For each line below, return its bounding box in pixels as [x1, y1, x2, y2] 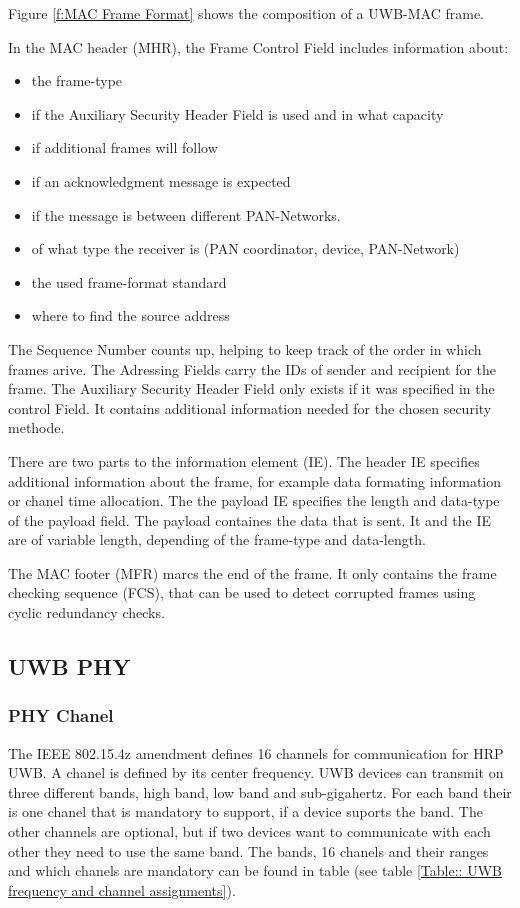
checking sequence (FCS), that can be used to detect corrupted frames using [8, 582, 476, 603]
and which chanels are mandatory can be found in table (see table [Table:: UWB [8, 860, 502, 881]
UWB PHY [8, 651, 131, 682]
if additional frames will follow [31, 137, 218, 158]
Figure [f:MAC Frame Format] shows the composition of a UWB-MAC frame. [8, 3, 484, 23]
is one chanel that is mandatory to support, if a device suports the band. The [8, 801, 483, 822]
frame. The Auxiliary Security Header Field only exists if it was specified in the [8, 378, 495, 399]
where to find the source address [31, 305, 230, 326]
